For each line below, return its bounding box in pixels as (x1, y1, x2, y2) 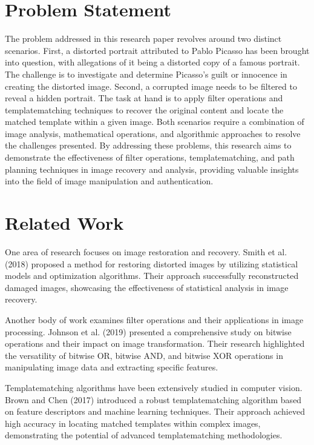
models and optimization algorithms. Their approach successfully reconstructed (5, 269, 299, 282)
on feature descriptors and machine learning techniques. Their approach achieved (5, 405, 305, 418)
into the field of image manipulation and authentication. (5, 175, 214, 187)
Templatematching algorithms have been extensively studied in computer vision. (5, 381, 303, 393)
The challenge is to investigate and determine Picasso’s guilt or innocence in (5, 67, 287, 80)
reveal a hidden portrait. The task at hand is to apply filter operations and (5, 92, 283, 104)
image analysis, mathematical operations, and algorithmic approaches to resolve (5, 127, 301, 139)
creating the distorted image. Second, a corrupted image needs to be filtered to (5, 79, 297, 92)
